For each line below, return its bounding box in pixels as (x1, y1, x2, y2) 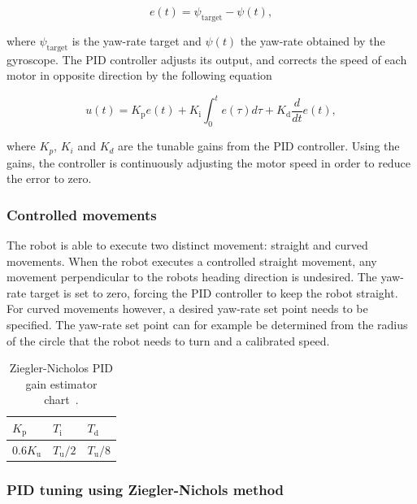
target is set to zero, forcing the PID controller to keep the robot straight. (29, 284, 398, 301)
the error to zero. (7, 170, 92, 187)
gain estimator (25, 375, 98, 392)
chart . (44, 391, 79, 408)
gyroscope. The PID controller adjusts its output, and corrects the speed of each (7, 50, 407, 67)
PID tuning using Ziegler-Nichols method (7, 479, 285, 499)
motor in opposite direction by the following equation (7, 67, 272, 84)
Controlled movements (7, 204, 157, 224)
